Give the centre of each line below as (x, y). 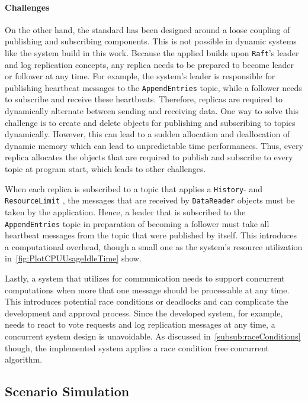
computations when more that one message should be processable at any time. (147, 290)
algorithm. (24, 359)
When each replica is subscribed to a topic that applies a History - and (134, 188)
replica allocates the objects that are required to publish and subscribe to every (149, 157)
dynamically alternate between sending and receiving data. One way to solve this (152, 111)
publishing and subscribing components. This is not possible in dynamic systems (151, 41)
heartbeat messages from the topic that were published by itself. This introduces (151, 235)
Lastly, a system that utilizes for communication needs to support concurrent (145, 278)
